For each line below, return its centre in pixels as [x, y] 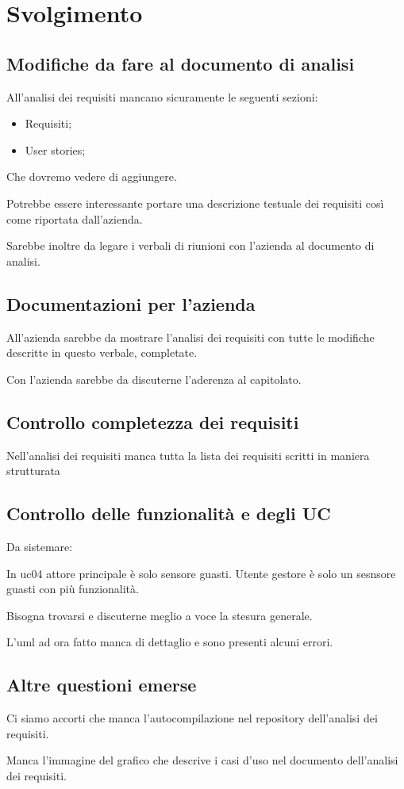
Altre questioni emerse [102, 685]
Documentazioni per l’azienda [131, 303]
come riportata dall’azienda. [75, 218]
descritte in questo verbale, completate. [102, 352]
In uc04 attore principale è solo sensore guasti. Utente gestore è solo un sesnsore [201, 573]
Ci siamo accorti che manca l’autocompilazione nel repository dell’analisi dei [192, 718]
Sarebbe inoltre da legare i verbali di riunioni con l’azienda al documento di [190, 245]
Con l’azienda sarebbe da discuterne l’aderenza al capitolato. [154, 379]
